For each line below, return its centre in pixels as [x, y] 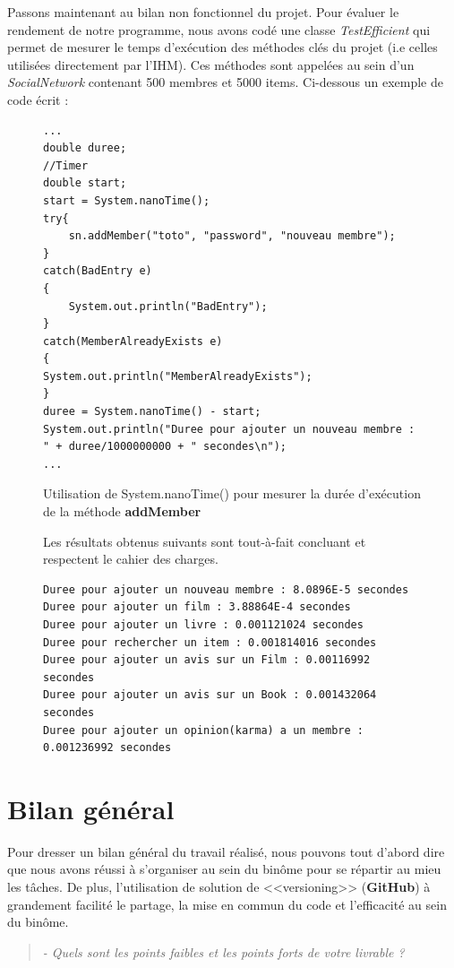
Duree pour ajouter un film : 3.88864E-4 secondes [197, 607]
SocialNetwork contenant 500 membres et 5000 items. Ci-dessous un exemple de [225, 82]
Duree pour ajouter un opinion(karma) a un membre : [203, 730]
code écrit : [38, 99]
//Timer [66, 165]
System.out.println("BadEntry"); [168, 306]
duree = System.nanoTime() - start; [152, 412]
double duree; [85, 148]
